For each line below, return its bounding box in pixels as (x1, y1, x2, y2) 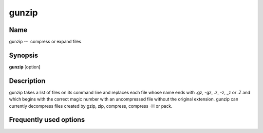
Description (9, 77, 46, 85)
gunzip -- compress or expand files (9, 39, 81, 45)
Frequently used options (9, 116, 85, 124)
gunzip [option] (9, 64, 41, 70)
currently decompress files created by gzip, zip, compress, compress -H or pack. (9, 103, 172, 109)
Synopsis (9, 51, 38, 59)
